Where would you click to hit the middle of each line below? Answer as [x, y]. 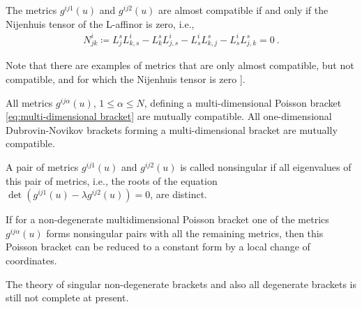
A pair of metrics [42, 167]
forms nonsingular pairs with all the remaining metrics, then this [185, 233]
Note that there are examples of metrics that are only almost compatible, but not [180, 65]
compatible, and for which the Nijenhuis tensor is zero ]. [126, 79]
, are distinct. [179, 194]
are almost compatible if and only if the [243, 10]
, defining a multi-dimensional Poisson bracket [243, 102]
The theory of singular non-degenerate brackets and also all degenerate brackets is [181, 284]
